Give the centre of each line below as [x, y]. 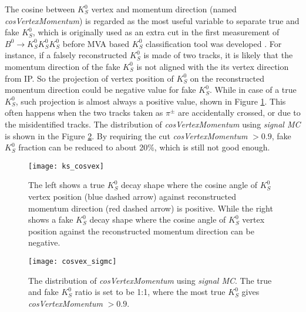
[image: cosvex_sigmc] [73, 261]
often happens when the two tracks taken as [84, 113]
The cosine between [40, 9]
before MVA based [96, 43]
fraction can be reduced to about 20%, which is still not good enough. [144, 147]
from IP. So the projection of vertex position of [89, 78]
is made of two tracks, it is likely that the [218, 55]
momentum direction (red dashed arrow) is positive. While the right [151, 208]
